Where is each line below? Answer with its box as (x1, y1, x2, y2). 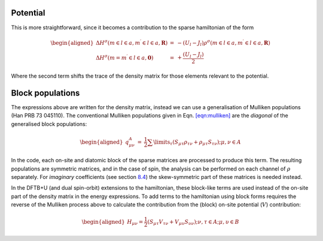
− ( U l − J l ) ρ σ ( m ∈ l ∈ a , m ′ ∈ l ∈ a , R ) (177, 39, 270, 48)
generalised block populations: (11, 120, 87, 128)
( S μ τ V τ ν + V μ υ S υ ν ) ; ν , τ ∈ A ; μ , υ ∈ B (147, 218, 239, 227)
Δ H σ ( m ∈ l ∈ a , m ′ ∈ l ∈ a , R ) (96, 39, 168, 46)
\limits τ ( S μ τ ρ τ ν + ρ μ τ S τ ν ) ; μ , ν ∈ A (153, 138, 242, 147)
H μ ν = (126, 218, 144, 227)
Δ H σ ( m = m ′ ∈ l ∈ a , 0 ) (96, 54, 154, 61)
